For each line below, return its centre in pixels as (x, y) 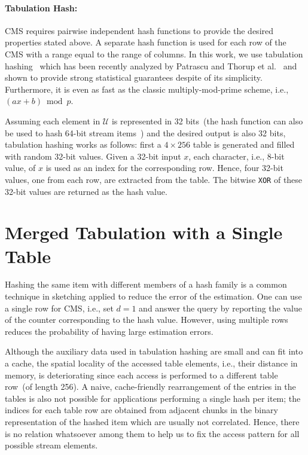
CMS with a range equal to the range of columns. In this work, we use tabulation (154, 54)
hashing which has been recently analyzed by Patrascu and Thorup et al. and (151, 65)
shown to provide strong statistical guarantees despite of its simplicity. (134, 77)
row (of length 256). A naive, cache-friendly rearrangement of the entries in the (150, 387)
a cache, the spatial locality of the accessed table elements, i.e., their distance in (151, 363)
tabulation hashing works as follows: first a (83, 144)
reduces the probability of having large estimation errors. (109, 331)
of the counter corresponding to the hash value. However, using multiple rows (147, 320)
